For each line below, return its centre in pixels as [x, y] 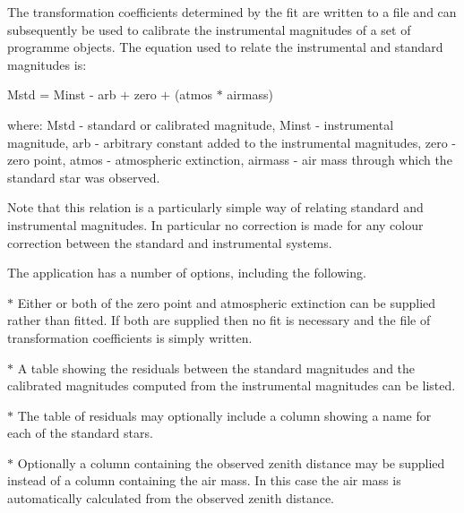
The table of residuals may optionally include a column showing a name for [224, 415]
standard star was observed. [84, 177]
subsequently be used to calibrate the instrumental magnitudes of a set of [209, 29]
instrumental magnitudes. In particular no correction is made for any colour [215, 224]
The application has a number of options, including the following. [187, 273]
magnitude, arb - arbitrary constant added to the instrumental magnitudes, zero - [232, 142]
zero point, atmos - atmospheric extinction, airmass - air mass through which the [230, 160]
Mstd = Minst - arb [62, 94]
